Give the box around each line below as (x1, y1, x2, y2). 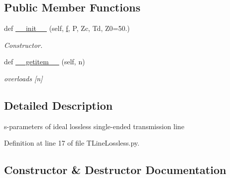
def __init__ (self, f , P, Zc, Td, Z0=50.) (4, 23, 130, 33)
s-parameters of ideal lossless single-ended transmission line (4, 121, 185, 131)
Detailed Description (4, 97, 113, 113)
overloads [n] (4, 73, 43, 83)
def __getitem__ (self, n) (4, 56, 85, 67)
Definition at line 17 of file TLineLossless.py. (4, 138, 139, 148)
